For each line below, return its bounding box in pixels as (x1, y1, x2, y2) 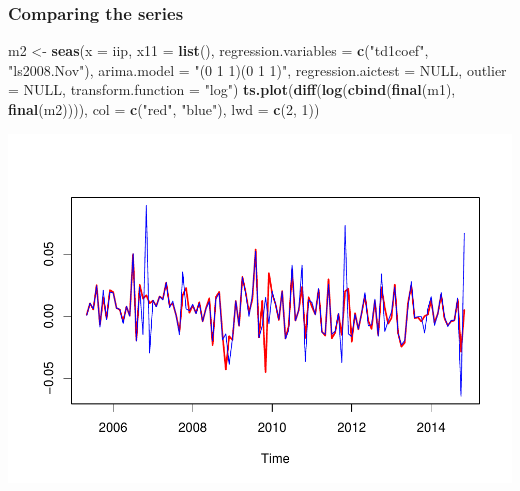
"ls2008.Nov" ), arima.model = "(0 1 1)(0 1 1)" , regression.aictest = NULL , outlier (8, 59, 507, 80)
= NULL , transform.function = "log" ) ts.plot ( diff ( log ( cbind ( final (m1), (8, 79, 456, 100)
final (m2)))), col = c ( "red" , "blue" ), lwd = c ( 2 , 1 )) (8, 99, 320, 119)
